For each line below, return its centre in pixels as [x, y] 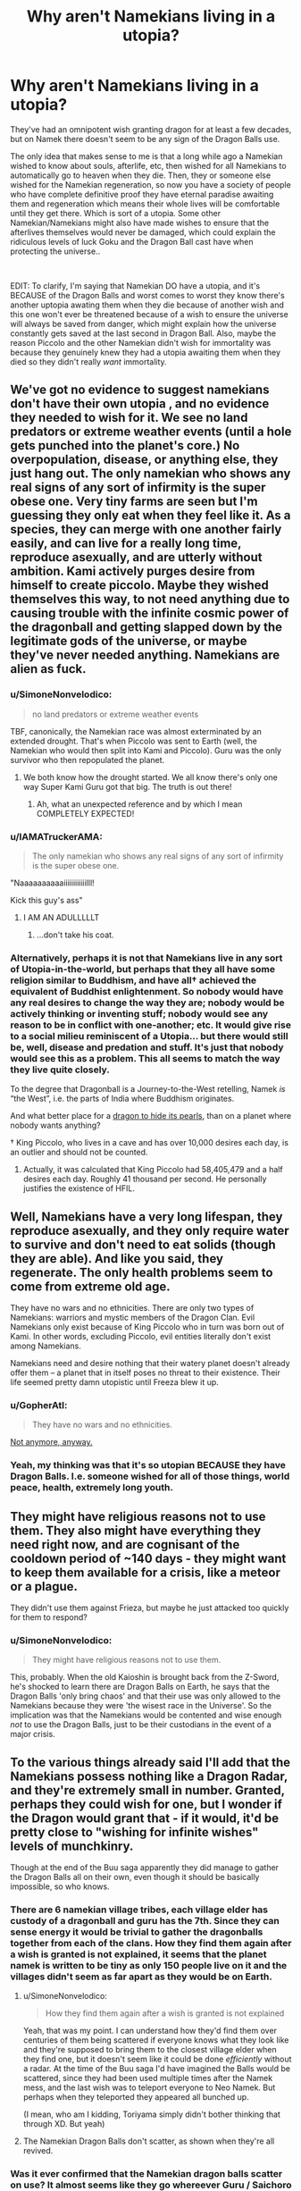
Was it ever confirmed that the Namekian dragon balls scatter [146, 2174]
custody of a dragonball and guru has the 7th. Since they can [145, 1921]
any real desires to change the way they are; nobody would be [147, 1003]
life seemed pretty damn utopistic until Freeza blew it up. [115, 1382]
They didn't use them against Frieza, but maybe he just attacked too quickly [150, 1608]
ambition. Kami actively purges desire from [133, 571]
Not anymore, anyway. [51, 1442]
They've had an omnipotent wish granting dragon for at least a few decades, [151, 129]
